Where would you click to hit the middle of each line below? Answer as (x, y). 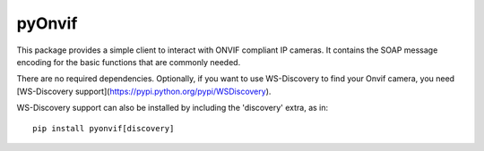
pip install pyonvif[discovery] (104, 128)
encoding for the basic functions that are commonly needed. (129, 62)
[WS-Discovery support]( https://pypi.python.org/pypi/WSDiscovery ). (144, 91)
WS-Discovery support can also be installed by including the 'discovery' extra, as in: (173, 108)
